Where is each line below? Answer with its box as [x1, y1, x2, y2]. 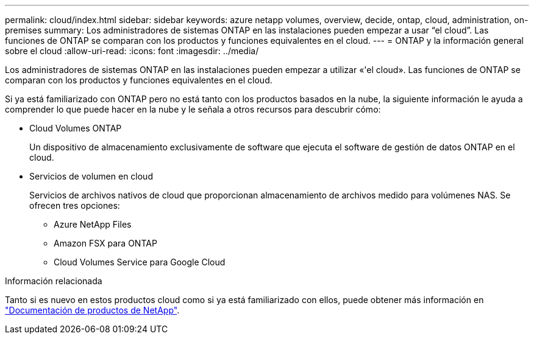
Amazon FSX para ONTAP [54, 238, 157, 248]
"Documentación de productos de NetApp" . [5, 305, 180, 315]
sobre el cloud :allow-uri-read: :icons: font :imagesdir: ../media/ [5, 46, 259, 56]
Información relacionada [5, 276, 102, 286]
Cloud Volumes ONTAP [29, 123, 122, 133]
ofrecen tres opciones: [29, 200, 120, 211]
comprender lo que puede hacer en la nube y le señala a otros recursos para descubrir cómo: [5, 104, 381, 114]
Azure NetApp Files [54, 219, 132, 229]
